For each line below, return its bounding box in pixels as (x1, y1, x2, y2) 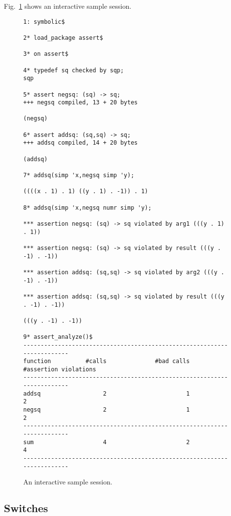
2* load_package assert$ (23, 34, 103, 41)
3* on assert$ (23, 50, 69, 58)
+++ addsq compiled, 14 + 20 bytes (23, 139, 138, 147)
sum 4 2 (23, 438, 190, 446)
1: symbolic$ (23, 18, 65, 25)
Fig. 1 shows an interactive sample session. (4, 1, 132, 11)
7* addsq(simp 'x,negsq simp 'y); (23, 172, 135, 179)
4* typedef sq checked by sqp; (23, 67, 124, 74)
